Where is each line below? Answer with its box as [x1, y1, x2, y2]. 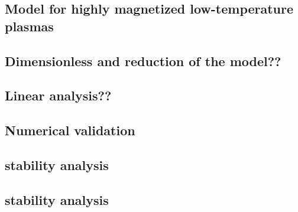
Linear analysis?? [5, 86, 112, 105]
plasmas [5, 17, 54, 35]
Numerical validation [5, 121, 135, 139]
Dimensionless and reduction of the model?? [5, 51, 281, 70]
